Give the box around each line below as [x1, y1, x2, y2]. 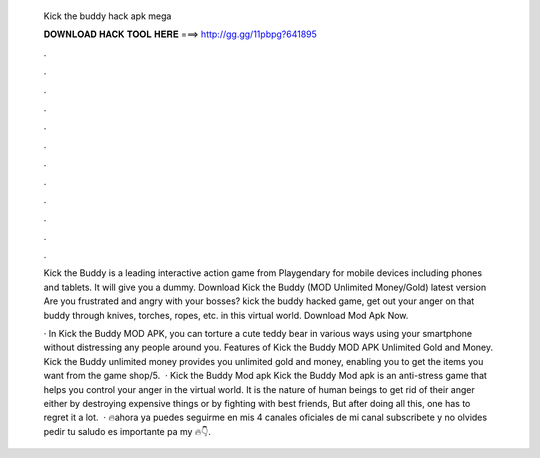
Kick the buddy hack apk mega [43, 10, 172, 22]
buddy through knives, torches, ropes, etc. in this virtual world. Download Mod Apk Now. [43, 309, 409, 321]
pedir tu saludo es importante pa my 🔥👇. [43, 425, 212, 437]
